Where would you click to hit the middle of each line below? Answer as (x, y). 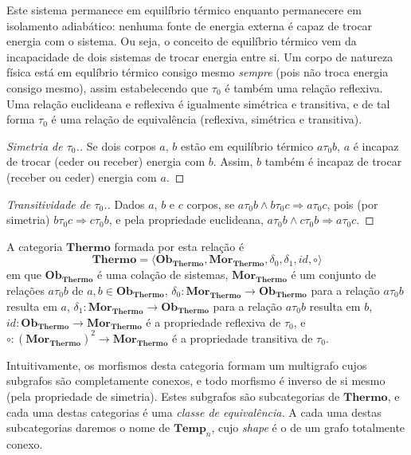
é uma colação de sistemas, (163, 275)
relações (25, 290)
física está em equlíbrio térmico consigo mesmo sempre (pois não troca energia (198, 72)
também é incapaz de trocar (333, 161)
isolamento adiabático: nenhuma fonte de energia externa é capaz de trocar (190, 25)
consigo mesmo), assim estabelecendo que (108, 87)
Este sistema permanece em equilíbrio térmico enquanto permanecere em (184, 10)
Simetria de (35, 145)
